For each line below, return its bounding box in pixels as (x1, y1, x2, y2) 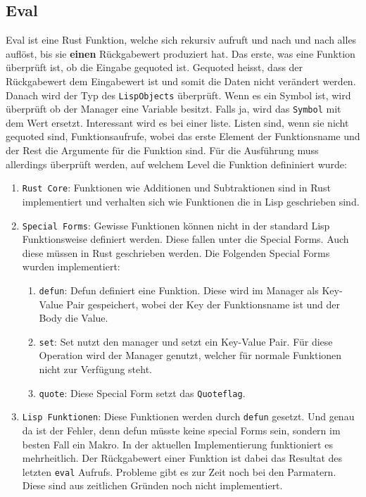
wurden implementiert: (22, 259, 120, 274)
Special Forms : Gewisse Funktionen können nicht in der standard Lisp (22, 218, 330, 232)
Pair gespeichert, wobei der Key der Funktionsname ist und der (66, 296, 341, 311)
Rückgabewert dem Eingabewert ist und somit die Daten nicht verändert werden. (6, 73, 356, 88)
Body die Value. (39, 310, 108, 325)
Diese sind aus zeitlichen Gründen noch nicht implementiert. (22, 478, 283, 493)
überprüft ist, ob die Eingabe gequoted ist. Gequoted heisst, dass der (6, 60, 303, 75)
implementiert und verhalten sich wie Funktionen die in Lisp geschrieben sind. (22, 194, 360, 208)
